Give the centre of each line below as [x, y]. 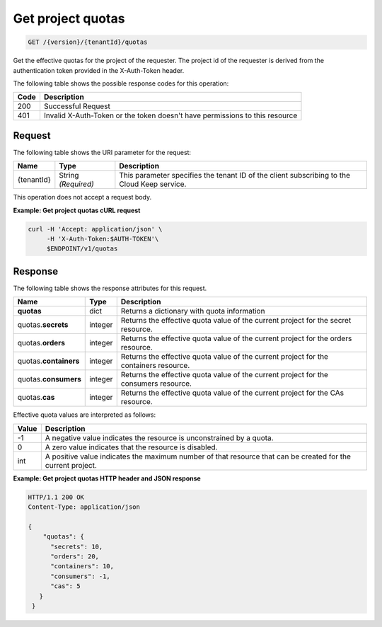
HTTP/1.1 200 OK [56, 497]
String [69, 176]
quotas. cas [36, 398]
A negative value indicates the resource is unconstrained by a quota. [159, 437]
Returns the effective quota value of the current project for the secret [236, 321]
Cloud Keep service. [153, 184]
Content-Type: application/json [84, 507]
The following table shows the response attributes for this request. [110, 288]
